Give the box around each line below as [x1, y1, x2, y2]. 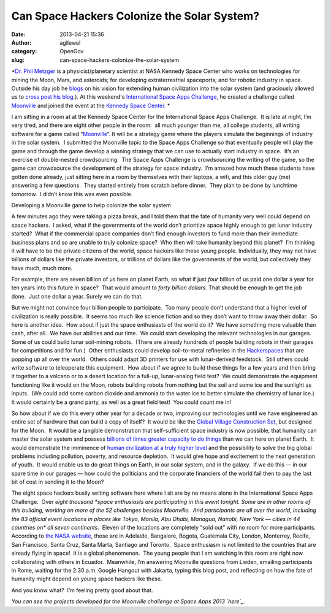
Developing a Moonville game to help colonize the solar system [11, 201, 171, 208]
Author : [11, 39, 32, 46]
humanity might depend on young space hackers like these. [11, 575, 162, 582]
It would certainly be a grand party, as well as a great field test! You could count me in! [11, 398, 232, 406]
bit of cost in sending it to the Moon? [11, 478, 104, 485]
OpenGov [59, 48, 84, 55]
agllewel [59, 39, 81, 46]
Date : [11, 31, 26, 38]
